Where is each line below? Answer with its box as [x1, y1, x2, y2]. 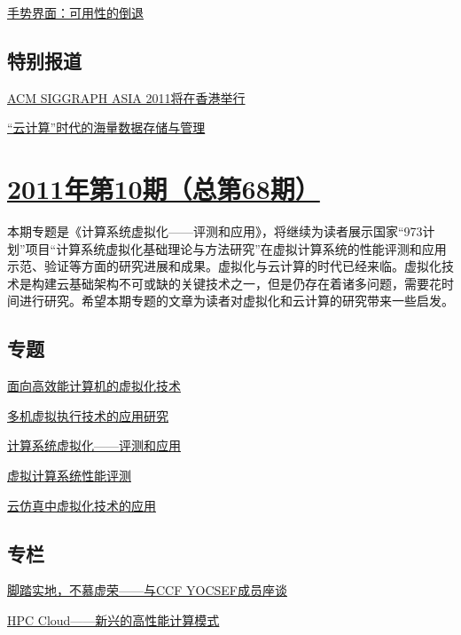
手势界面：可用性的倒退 [7, 4, 144, 21]
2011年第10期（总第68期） [7, 171, 320, 207]
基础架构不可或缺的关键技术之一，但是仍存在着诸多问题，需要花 [68, 274, 441, 292]
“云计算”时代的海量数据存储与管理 [7, 118, 206, 137]
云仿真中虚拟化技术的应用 [7, 496, 156, 514]
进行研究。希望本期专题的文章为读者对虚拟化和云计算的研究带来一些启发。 [19, 291, 454, 310]
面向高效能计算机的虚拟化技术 [7, 377, 181, 395]
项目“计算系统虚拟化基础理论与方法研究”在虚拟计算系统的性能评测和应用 [25, 239, 447, 258]
